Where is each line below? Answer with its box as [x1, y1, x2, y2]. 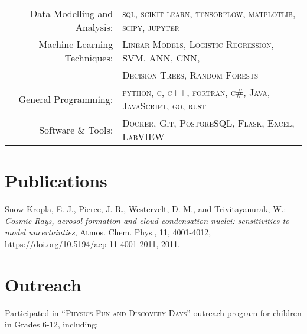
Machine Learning [38, 37, 113, 51]
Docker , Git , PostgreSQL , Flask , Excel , [122, 116, 295, 129]
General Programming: [18, 92, 113, 106]
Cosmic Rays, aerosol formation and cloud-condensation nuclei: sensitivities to [5, 214, 290, 226]
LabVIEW [122, 129, 165, 143]
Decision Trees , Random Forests [122, 68, 259, 82]
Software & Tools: [39, 122, 113, 137]
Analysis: [75, 20, 113, 34]
